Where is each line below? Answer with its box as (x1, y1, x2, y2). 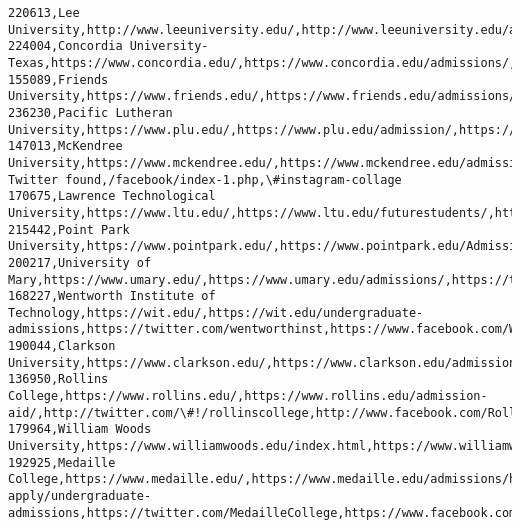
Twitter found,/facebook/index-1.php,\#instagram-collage (8, 172, 402, 187)
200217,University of (8, 255, 152, 270)
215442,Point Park (8, 222, 130, 237)
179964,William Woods (8, 422, 152, 437)
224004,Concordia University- (8, 39, 209, 54)
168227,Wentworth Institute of (8, 289, 216, 304)
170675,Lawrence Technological (8, 189, 216, 204)
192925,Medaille (8, 455, 116, 470)
